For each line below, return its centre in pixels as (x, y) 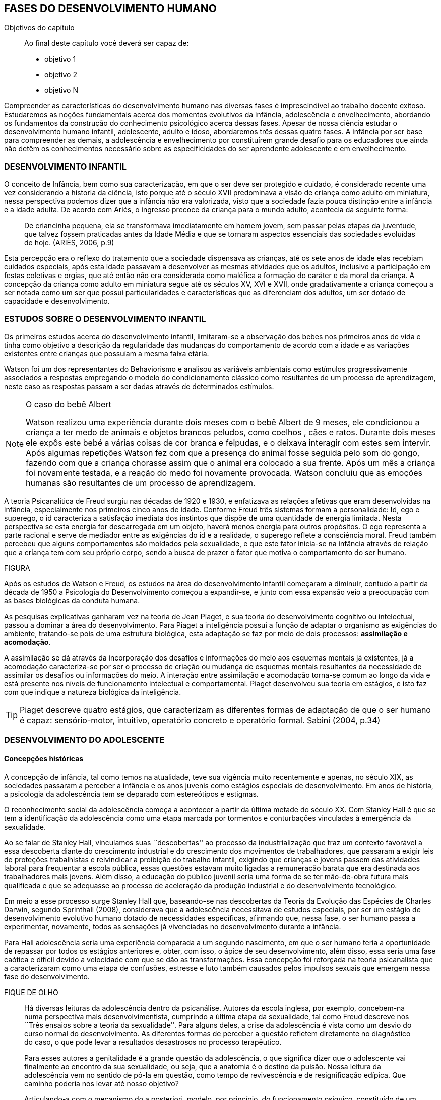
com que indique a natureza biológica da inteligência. (93, 692)
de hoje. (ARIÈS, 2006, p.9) (69, 243)
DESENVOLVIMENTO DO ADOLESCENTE (84, 740)
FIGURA (17, 568)
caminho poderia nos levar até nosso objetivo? (102, 1083)
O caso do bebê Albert (69, 404)
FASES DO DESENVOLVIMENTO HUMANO (110, 8)
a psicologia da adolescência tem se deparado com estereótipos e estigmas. (131, 794)
